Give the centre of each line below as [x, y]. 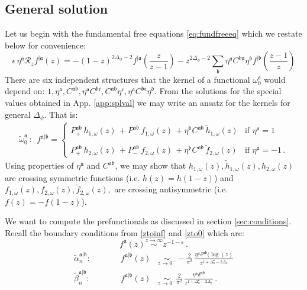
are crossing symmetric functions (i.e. [72, 177]
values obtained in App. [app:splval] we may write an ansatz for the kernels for [148, 102]
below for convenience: [45, 45]
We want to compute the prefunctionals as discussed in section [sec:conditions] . [148, 221]
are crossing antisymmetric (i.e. [171, 189]
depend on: [25, 91]
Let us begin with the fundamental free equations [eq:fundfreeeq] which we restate [153, 33]
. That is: [61, 114]
